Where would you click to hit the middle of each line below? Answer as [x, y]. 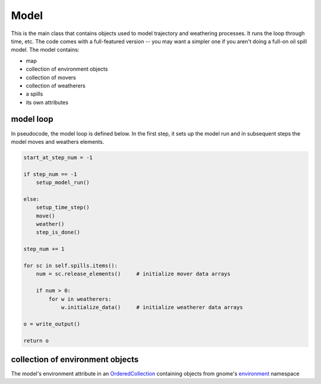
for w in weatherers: [80, 299]
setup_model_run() [63, 182]
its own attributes [47, 102]
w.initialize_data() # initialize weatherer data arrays [152, 307]
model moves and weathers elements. [58, 141]
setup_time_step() [63, 207]
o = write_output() [52, 324]
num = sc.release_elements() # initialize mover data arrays [133, 274]
